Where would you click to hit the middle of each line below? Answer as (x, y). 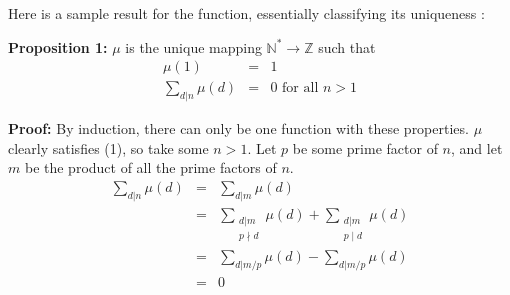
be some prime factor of (365, 147)
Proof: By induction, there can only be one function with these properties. (238, 128)
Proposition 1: (58, 46)
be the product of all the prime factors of (150, 167)
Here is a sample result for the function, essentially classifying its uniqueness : (246, 13)
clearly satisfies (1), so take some (108, 147)
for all (300, 88)
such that (347, 46)
